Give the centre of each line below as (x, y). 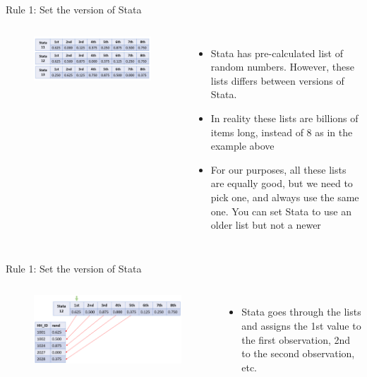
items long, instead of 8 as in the (282, 132)
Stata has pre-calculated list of (277, 53)
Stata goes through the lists (301, 312)
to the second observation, (298, 353)
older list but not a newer (266, 225)
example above (242, 146)
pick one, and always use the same (285, 197)
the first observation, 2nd (296, 339)
